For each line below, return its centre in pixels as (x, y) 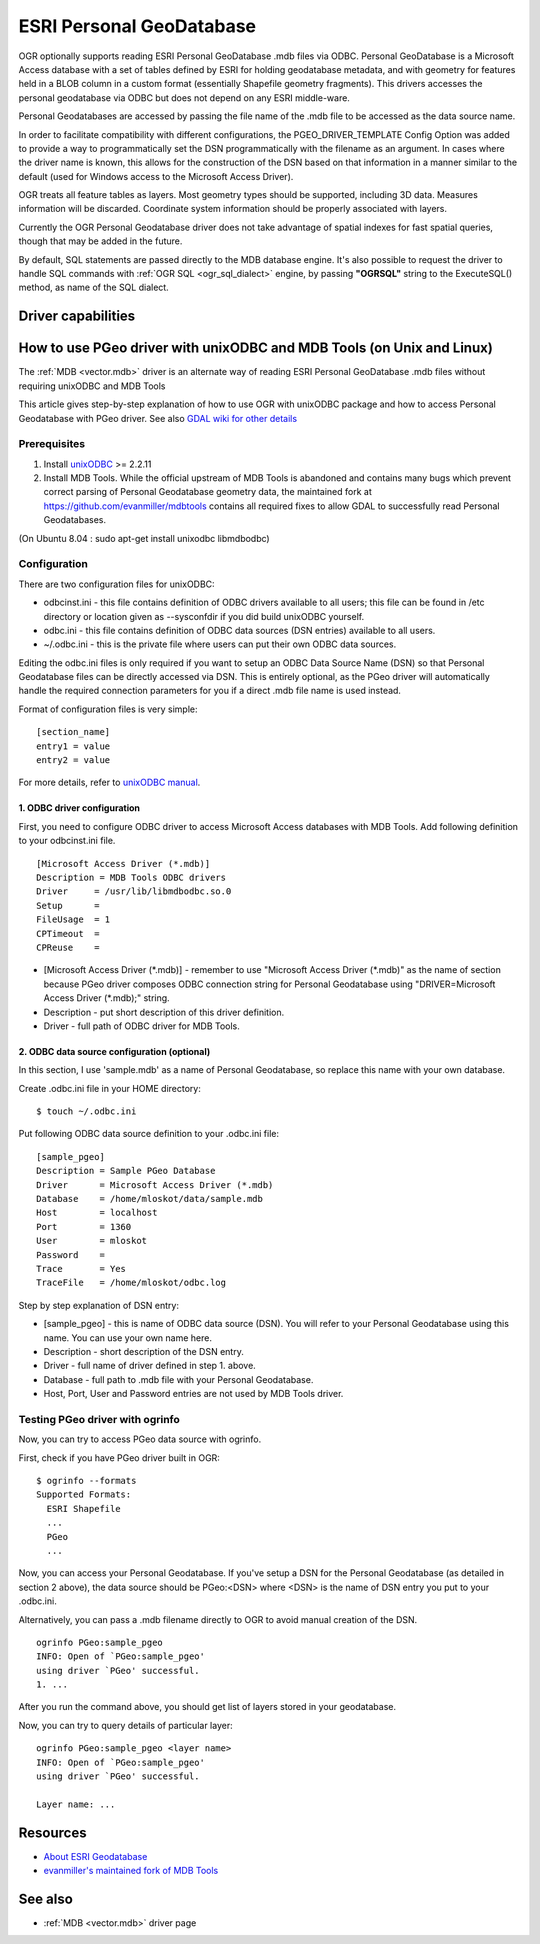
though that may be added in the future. (100, 241)
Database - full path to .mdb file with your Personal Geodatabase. (178, 1379)
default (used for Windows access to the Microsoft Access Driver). (156, 176)
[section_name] (73, 732)
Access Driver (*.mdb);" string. (106, 998)
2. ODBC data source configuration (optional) (114, 1051)
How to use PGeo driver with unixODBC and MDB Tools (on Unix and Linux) (256, 348)
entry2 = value (73, 760)
